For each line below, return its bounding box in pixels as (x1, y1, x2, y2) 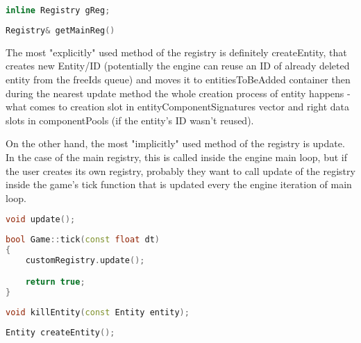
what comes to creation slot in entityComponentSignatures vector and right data (6, 99, 350, 114)
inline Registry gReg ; (6, 6, 110, 15)
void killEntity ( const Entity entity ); (6, 308, 190, 318)
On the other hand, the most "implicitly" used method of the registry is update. (6, 136, 345, 151)
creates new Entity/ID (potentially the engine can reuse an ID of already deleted (6, 58, 350, 73)
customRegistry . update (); (25, 255, 145, 265)
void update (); (6, 215, 76, 225)
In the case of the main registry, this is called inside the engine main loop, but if (6, 149, 348, 164)
